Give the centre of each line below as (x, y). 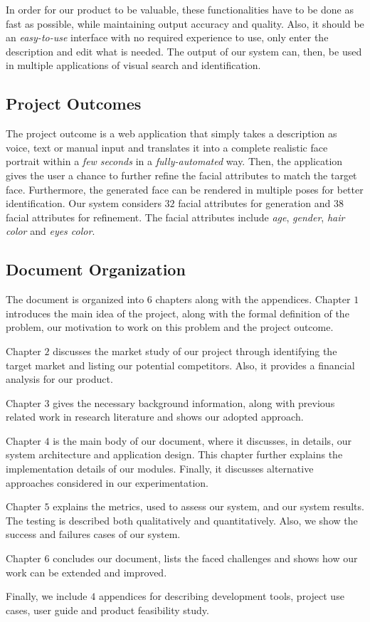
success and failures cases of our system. (93, 534)
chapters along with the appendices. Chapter (253, 299)
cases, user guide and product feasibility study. (107, 610)
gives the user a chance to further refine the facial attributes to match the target (181, 175)
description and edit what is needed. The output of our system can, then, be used (184, 51)
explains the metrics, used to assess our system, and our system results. (208, 506)
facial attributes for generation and (254, 203)
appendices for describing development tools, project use (221, 596)
